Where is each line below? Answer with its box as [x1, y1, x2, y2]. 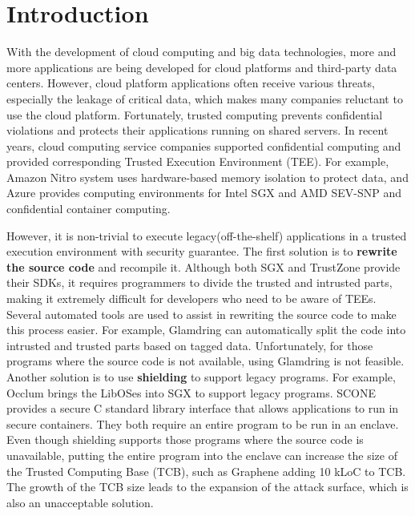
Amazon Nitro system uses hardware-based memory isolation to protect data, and [6, 168, 409, 185]
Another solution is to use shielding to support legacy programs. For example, [6, 369, 396, 385]
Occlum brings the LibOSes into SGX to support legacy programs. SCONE [6, 384, 377, 401]
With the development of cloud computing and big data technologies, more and [6, 43, 397, 60]
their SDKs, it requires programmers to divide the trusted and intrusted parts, [6, 274, 393, 291]
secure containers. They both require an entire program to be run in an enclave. [6, 415, 399, 432]
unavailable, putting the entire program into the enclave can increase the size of [6, 446, 397, 463]
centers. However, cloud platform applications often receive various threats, [6, 75, 375, 91]
